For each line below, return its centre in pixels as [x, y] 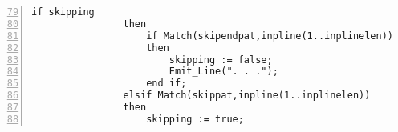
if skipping [63, 12]
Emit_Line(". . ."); [223, 72]
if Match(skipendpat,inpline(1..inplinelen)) [270, 36]
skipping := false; [221, 60]
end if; [167, 84]
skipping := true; [195, 119]
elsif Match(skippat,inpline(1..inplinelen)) [247, 96]
